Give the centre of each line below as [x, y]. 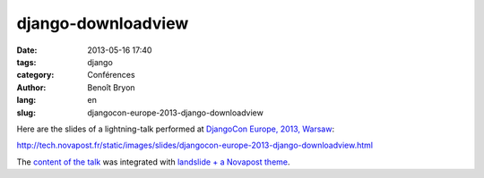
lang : [26, 100]
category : [35, 75]
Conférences [111, 75]
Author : [31, 87]
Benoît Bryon [111, 87]
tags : [26, 62]
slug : [26, 113]
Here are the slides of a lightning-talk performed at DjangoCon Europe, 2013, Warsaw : [176, 129]
